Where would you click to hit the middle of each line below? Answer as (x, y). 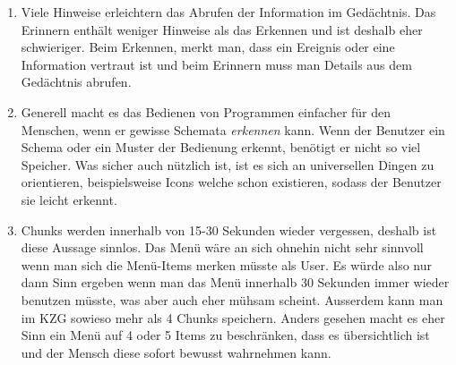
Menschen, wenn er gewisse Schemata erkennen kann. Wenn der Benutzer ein (233, 129)
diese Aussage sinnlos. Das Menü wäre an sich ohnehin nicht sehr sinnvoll (222, 247)
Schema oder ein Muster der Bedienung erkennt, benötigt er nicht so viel (221, 147)
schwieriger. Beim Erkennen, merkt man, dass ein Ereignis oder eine (208, 47)
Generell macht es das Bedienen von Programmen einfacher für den (206, 111)
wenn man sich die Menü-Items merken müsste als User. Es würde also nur (227, 264)
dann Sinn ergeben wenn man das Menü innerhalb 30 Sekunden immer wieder (235, 282)
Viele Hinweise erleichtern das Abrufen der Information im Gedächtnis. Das (228, 12)
